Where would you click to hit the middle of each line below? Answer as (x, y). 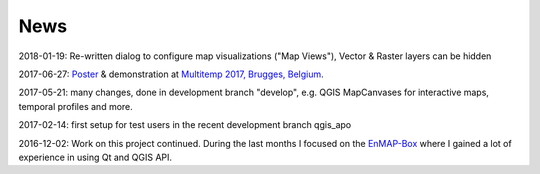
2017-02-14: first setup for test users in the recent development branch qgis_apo (185, 125)
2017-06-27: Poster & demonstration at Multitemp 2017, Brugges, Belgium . (171, 74)
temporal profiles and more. (76, 106)
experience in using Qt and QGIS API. (95, 157)
